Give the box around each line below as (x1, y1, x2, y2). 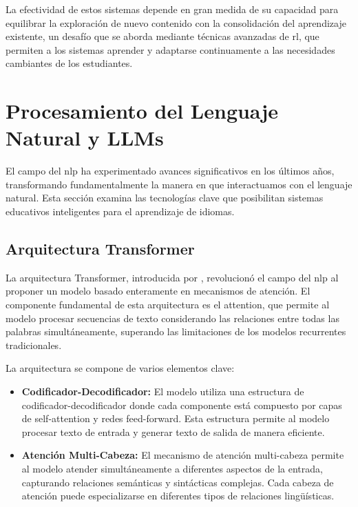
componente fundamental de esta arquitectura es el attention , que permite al (6, 297, 330, 312)
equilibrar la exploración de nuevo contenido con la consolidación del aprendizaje (6, 15, 346, 30)
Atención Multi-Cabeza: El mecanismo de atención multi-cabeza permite (21, 448, 344, 462)
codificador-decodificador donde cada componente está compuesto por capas (21, 397, 342, 412)
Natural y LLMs (6, 123, 164, 152)
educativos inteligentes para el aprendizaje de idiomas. (6, 204, 235, 219)
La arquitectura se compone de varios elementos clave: (6, 361, 235, 375)
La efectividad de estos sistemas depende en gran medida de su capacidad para (6, 2, 339, 16)
